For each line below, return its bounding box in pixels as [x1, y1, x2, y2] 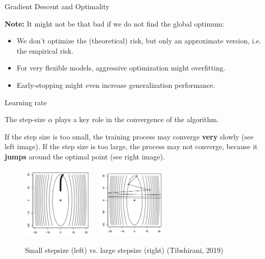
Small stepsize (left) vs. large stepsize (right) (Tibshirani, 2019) [25, 244, 224, 255]
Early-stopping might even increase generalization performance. [16, 79, 215, 90]
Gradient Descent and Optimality [5, 1, 110, 11]
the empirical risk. [16, 45, 74, 56]
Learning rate [5, 97, 47, 107]
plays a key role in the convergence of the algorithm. [55, 114, 219, 125]
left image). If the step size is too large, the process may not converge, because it [5, 141, 258, 152]
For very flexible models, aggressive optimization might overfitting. [16, 62, 226, 73]
